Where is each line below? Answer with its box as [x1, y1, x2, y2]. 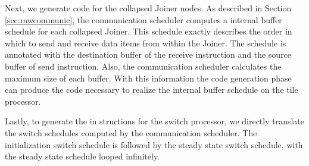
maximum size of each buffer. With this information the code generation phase [5, 71, 292, 84]
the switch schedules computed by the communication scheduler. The [5, 126, 257, 139]
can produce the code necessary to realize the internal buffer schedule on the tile [5, 83, 298, 96]
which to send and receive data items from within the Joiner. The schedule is [5, 36, 286, 49]
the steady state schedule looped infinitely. [5, 150, 160, 162]
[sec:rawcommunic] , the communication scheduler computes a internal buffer [5, 13, 282, 26]
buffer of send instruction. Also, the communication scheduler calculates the [5, 59, 282, 72]
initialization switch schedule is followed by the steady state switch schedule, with [5, 138, 303, 151]
